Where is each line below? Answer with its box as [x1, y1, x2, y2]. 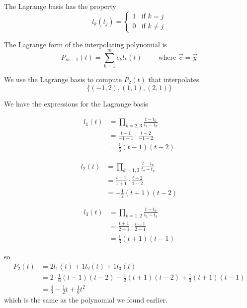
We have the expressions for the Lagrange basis [4, 98, 148, 108]
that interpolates [148, 74, 199, 85]
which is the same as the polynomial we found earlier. [4, 295, 167, 305]
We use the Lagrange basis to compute [4, 74, 122, 85]
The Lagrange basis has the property [4, 1, 116, 11]
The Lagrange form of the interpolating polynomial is [4, 39, 167, 49]
